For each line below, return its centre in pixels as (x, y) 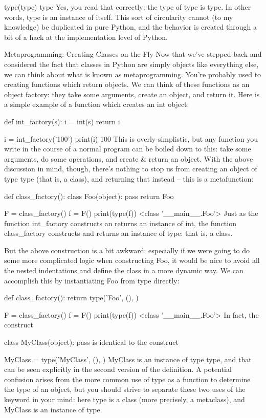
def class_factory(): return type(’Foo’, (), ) (71, 298)
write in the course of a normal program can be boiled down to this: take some (128, 149)
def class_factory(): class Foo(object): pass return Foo (89, 196)
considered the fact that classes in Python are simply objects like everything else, (131, 64)
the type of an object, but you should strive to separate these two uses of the (125, 389)
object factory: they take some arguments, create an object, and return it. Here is (132, 94)
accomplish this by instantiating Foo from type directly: (92, 280)
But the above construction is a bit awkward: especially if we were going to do (127, 250)
